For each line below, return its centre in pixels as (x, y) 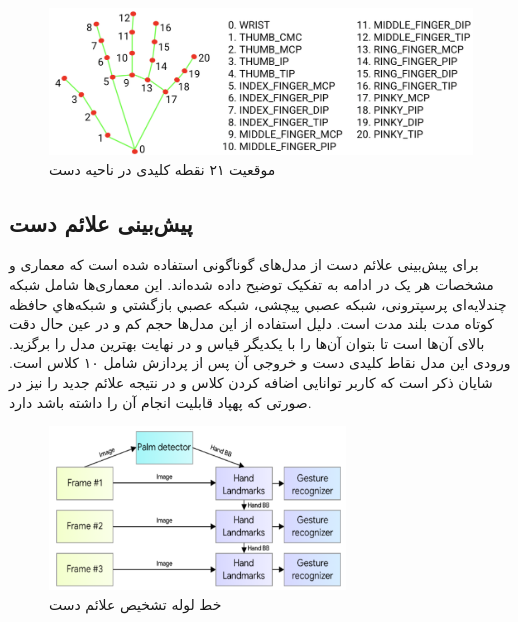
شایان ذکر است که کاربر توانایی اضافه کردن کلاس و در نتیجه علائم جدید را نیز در (251, 381)
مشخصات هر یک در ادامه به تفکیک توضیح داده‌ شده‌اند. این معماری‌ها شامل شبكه (251, 283)
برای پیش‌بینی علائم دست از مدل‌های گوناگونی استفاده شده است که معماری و (244, 264)
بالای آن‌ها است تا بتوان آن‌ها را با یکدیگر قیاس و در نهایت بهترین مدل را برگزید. (247, 342)
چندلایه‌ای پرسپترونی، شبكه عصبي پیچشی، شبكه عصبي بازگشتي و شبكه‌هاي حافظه (258, 303)
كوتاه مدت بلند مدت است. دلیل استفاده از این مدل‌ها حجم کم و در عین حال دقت (252, 323)
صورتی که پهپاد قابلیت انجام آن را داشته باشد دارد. (160, 401)
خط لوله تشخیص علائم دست (135, 603)
